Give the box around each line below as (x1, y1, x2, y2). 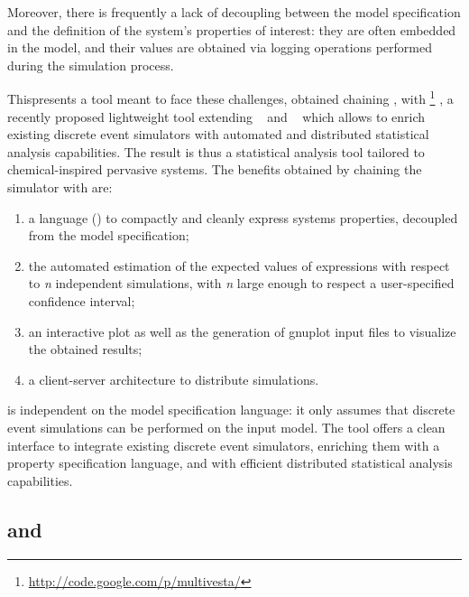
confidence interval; (28, 291, 135, 310)
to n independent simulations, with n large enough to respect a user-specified (28, 274, 455, 293)
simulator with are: (7, 178, 113, 196)
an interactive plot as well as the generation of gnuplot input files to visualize (28, 322, 456, 340)
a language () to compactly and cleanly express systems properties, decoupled (28, 208, 458, 227)
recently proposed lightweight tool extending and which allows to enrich (7, 107, 426, 126)
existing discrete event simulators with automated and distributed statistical (7, 125, 429, 144)
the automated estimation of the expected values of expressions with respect (28, 256, 450, 275)
